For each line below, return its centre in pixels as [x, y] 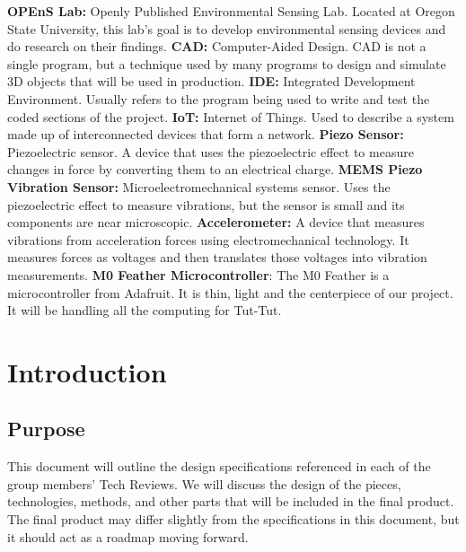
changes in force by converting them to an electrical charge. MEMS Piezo [215, 169]
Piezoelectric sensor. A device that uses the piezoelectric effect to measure [211, 151]
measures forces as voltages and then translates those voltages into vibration [217, 257]
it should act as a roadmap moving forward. [128, 536]
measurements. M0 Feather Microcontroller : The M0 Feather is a [198, 274]
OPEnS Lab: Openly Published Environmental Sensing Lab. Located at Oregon [231, 11]
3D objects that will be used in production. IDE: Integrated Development [211, 81]
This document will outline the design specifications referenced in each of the [219, 466]
